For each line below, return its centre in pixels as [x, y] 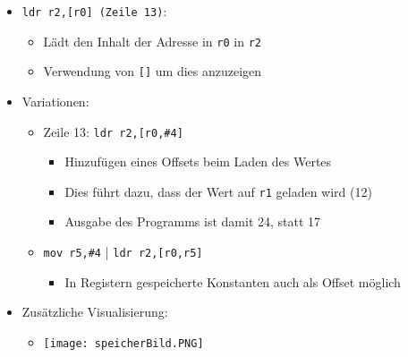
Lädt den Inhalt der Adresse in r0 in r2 [152, 41]
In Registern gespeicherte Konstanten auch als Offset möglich [233, 281]
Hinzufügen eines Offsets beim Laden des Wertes [198, 161]
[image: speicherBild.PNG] [123, 343]
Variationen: [55, 101]
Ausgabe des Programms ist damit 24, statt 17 [193, 221]
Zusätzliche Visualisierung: [95, 312]
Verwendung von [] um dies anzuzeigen [153, 71]
